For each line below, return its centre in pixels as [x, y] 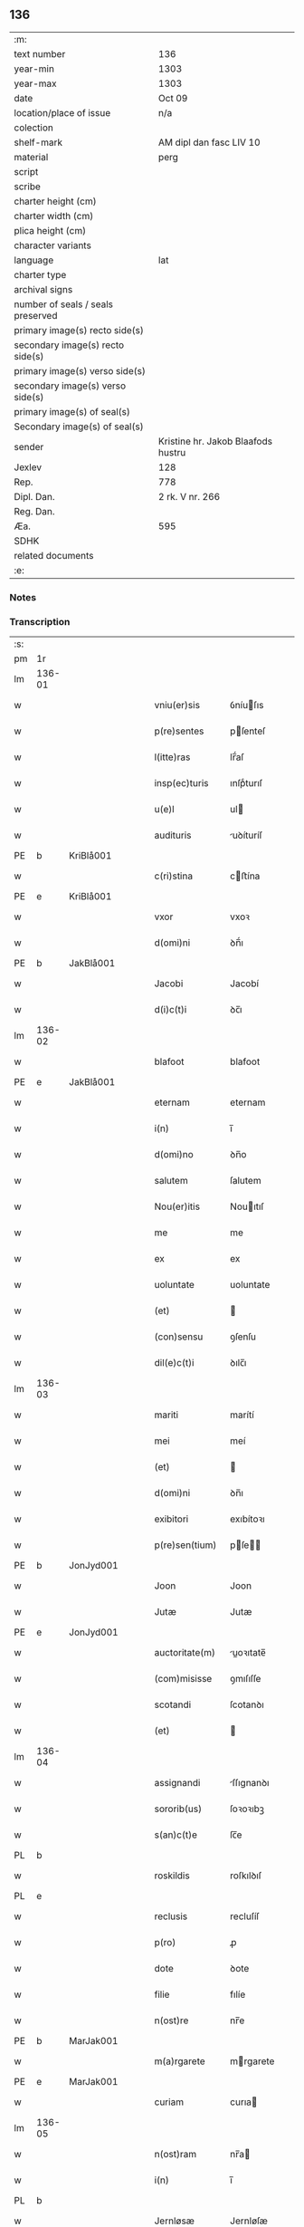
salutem [171, 1181]
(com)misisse [183, 1679]
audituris [173, 835]
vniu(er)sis [177, 706]
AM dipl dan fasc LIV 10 [209, 142]
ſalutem [246, 1181]
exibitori [171, 1519]
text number [40, 53]
